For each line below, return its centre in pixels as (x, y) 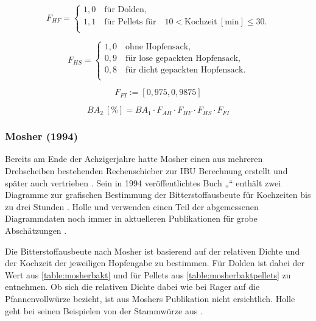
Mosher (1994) (42, 136)
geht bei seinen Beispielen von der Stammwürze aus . (104, 310)
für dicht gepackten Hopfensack (184, 70)
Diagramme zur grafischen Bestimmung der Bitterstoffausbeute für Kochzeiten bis (158, 195)
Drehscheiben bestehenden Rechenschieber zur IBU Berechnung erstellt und (146, 171)
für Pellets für (130, 22)
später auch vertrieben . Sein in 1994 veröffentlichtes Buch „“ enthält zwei (143, 182)
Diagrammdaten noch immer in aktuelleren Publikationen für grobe (131, 218)
